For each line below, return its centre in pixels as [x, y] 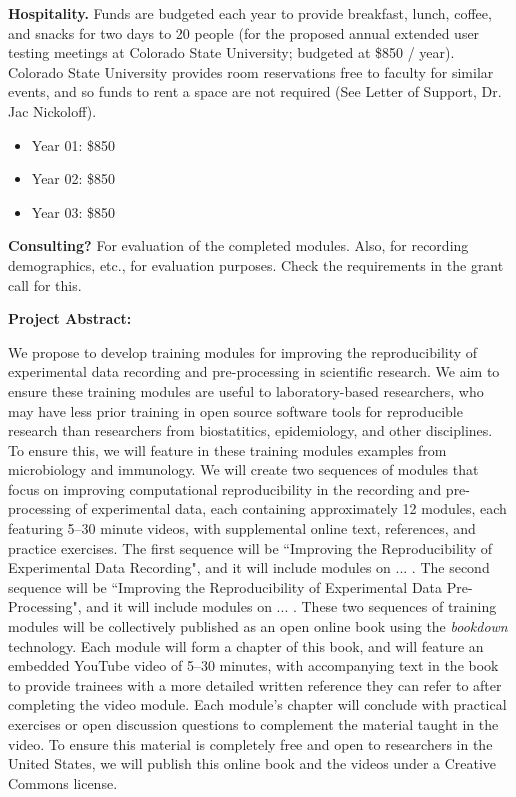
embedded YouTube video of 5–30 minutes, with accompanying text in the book [253, 665]
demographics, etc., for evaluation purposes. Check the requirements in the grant [256, 264]
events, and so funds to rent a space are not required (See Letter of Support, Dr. [255, 91]
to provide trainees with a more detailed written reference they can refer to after [255, 684]
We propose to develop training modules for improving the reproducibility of [243, 351]
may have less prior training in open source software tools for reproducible [235, 410]
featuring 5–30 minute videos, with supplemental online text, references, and [242, 528]
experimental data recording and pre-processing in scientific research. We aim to [254, 371]
